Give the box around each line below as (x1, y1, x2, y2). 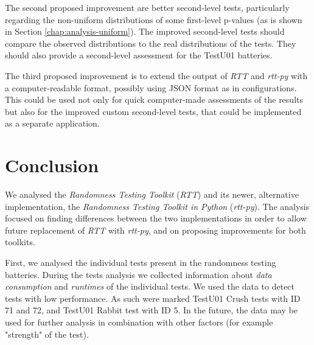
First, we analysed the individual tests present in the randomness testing (5, 256, 276, 269)
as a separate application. (5, 117, 100, 130)
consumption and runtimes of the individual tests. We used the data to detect (5, 280, 295, 293)
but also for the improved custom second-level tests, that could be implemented (5, 105, 302, 117)
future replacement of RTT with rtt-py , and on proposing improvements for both (5, 223, 306, 236)
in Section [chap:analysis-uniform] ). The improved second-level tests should (5, 25, 285, 38)
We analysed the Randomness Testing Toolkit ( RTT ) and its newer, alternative (5, 188, 299, 201)
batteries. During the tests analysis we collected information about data (5, 268, 272, 281)
